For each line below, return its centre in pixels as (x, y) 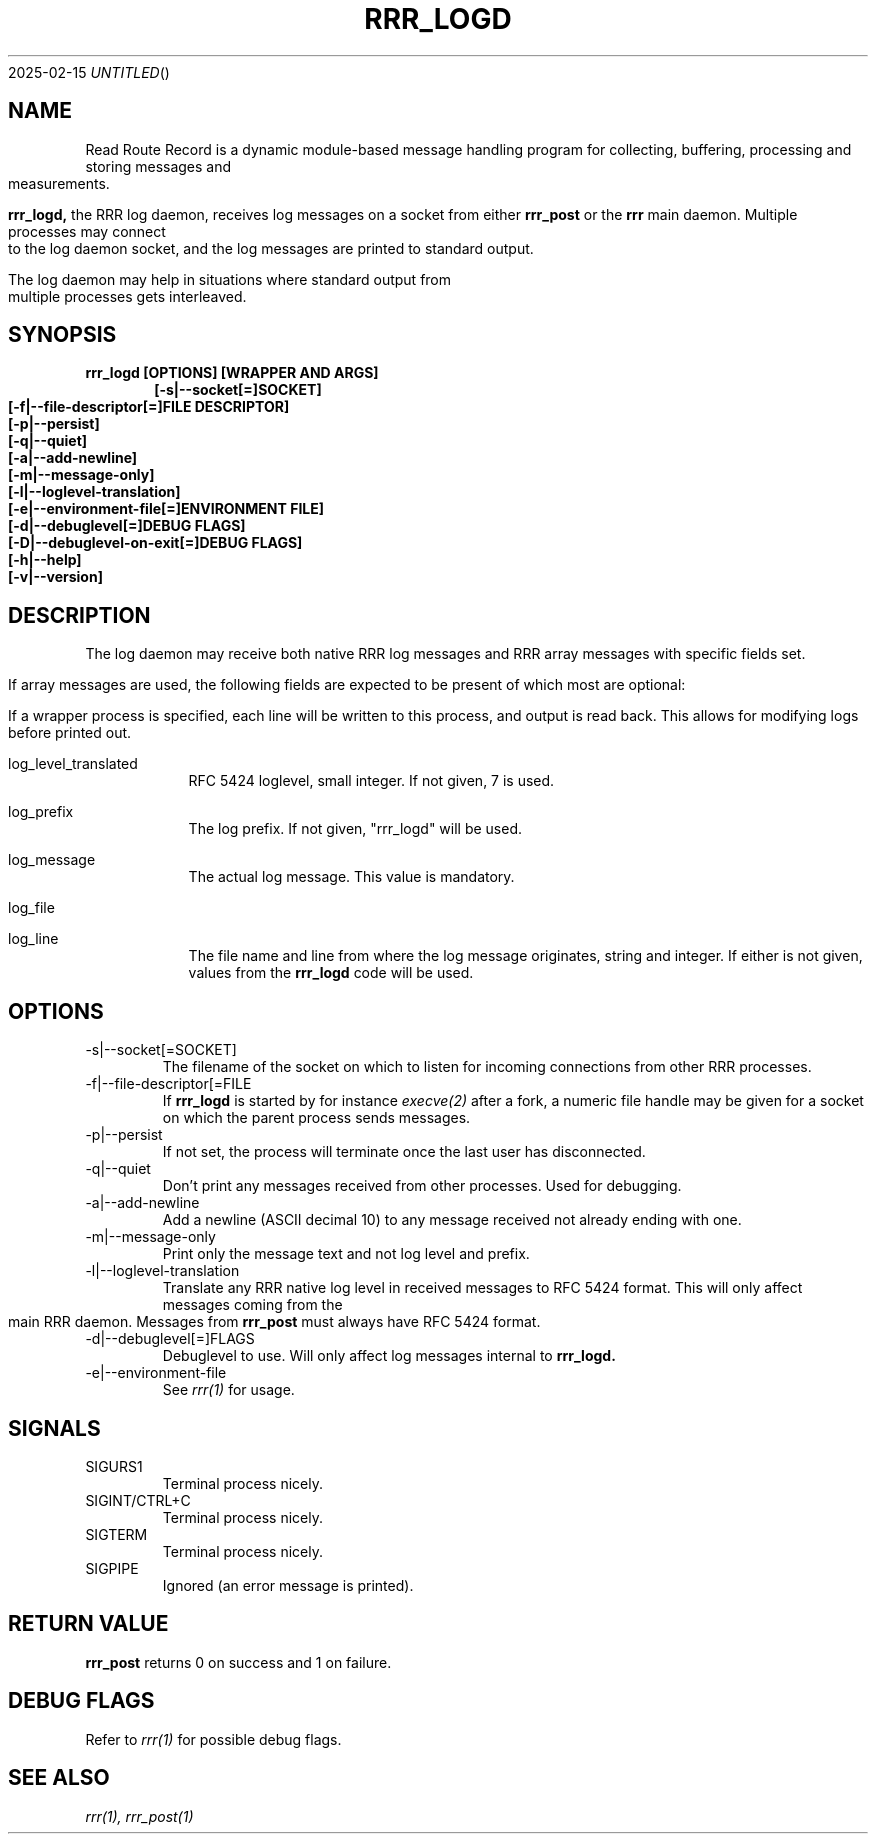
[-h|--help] (45, 560)
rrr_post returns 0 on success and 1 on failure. (238, 1662)
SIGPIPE (112, 1568)
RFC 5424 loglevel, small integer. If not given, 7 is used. (371, 781)
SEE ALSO (59, 1778)
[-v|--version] (55, 577)
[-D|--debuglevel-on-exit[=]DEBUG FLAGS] (155, 543)
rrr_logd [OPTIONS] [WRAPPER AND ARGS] (232, 373)
